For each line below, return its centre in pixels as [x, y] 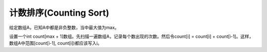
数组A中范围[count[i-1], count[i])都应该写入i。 [56, 43]
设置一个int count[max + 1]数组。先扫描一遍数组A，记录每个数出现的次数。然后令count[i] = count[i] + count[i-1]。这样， [131, 36]
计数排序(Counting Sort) [59, 13]
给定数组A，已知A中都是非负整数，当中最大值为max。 [64, 27]
